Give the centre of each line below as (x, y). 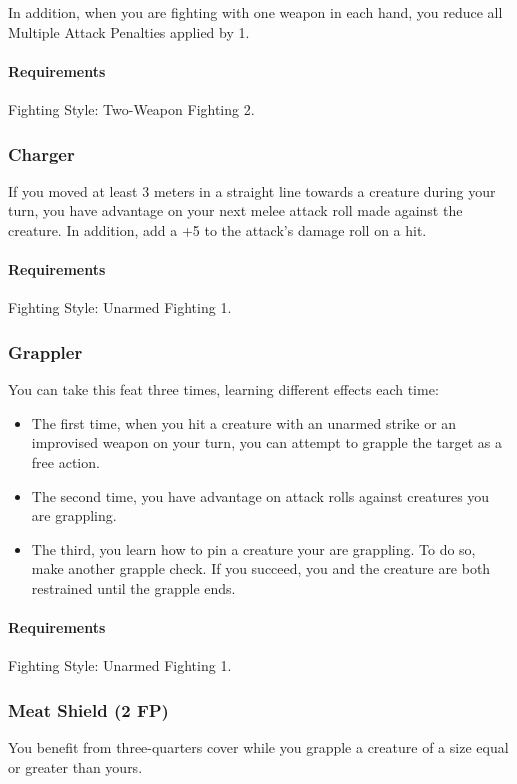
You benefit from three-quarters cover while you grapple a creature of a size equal (258, 747)
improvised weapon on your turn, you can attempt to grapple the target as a (266, 442)
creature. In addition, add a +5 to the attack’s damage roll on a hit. (217, 229)
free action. (65, 461)
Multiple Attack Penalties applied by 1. (129, 31)
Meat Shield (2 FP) (88, 709)
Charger (41, 153)
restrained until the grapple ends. (133, 587)
